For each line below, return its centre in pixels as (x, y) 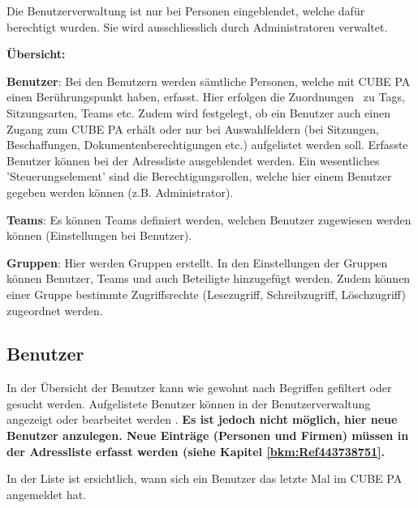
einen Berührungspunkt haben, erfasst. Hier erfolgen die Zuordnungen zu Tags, (206, 97)
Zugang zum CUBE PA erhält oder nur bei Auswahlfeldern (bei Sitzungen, (193, 128)
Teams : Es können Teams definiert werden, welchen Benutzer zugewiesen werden (209, 219)
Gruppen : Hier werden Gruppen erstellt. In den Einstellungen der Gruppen (197, 262)
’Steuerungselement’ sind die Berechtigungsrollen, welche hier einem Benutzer (199, 176)
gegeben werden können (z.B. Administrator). (120, 192)
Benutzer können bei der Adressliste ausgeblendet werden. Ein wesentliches (193, 160)
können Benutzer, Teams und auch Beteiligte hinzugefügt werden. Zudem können (209, 278)
